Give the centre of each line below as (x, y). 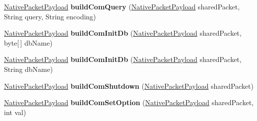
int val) (15, 112)
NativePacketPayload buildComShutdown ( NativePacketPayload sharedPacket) (129, 86)
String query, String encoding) (50, 16)
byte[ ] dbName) (28, 42)
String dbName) (29, 69)
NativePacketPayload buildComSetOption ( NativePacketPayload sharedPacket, (129, 102)
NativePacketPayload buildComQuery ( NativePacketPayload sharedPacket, (122, 6)
